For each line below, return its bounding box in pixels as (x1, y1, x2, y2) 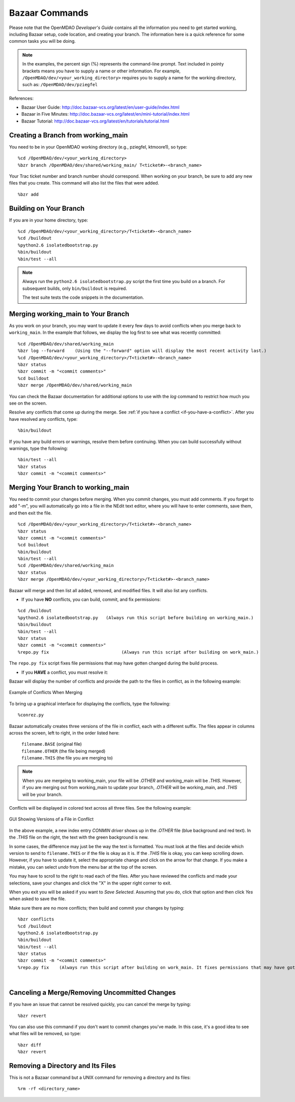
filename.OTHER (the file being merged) (21, 748, 106, 754)
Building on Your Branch (9, 204, 85, 213)
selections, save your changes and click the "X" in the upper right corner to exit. (9, 880, 172, 886)
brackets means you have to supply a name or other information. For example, (22, 68, 181, 74)
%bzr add (18, 191, 39, 197)
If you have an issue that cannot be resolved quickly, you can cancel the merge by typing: (9, 1002, 191, 1008)
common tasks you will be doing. (9, 38, 76, 44)
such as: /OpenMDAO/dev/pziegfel (22, 82, 98, 88)
